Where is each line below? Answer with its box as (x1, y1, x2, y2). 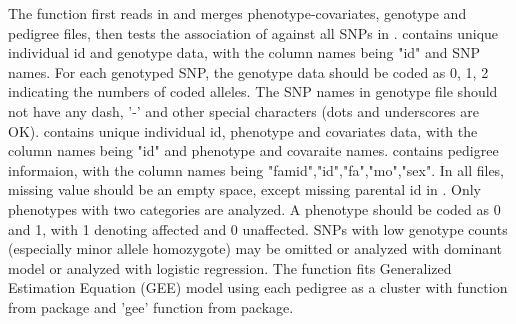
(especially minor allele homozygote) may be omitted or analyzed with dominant (8, 238, 503, 259)
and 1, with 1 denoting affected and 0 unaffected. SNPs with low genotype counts (8, 218, 508, 239)
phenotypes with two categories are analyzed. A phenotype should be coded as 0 (8, 198, 501, 219)
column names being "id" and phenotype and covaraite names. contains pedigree (8, 140, 499, 161)
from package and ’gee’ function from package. (8, 296, 294, 317)
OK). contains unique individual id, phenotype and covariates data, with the (8, 120, 478, 141)
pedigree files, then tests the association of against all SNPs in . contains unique (8, 22, 499, 43)
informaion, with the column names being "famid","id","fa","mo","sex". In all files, (8, 159, 505, 180)
